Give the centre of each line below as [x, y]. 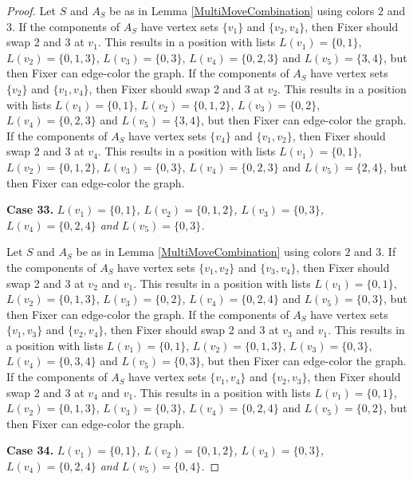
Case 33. [30, 209]
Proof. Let [31, 10]
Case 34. [30, 450]
